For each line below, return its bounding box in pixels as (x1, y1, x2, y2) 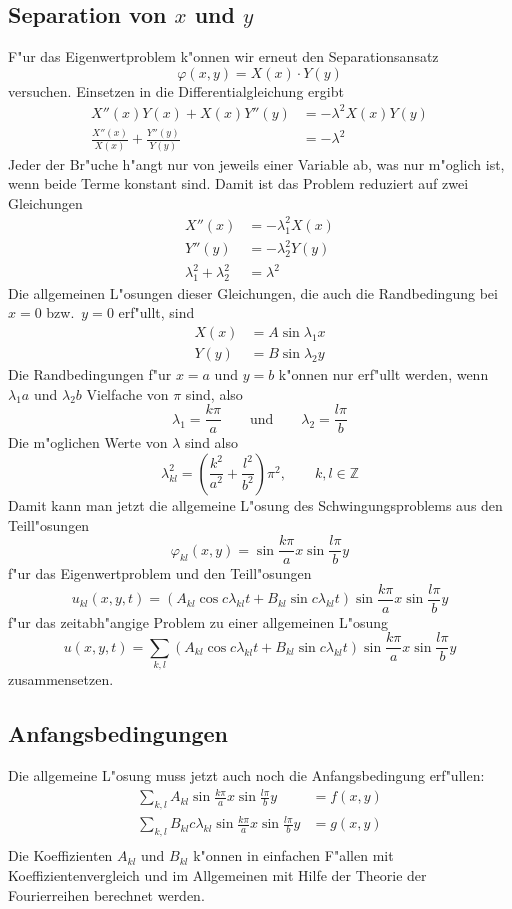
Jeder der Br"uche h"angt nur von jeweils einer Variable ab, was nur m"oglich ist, (8, 153, 505, 174)
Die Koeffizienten (8, 845, 113, 866)
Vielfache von (86, 383, 169, 404)
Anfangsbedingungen (8, 718, 228, 749)
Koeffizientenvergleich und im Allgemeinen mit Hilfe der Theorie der (8, 864, 427, 885)
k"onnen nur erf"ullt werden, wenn (278, 364, 489, 385)
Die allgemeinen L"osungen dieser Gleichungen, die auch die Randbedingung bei (8, 282, 498, 303)
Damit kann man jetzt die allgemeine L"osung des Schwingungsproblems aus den (8, 494, 503, 515)
